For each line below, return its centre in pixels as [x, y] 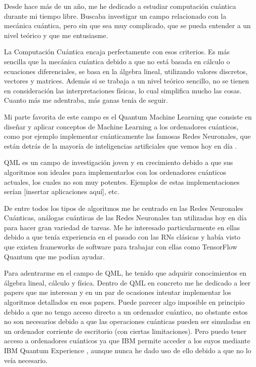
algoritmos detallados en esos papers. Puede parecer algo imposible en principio [124, 302]
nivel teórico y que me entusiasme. [56, 35]
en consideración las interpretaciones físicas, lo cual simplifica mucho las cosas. [123, 90]
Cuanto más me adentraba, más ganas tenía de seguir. [86, 100]
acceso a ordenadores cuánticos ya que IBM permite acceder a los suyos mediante [127, 341]
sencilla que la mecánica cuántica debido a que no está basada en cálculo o [117, 61]
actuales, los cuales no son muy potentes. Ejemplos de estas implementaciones [122, 182]
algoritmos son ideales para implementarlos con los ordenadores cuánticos [115, 172]
